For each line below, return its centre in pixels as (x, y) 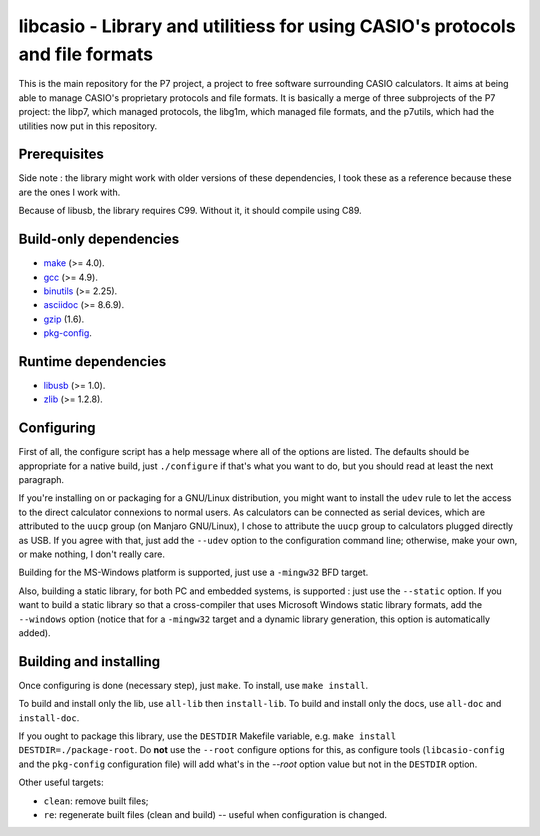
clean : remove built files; (96, 801)
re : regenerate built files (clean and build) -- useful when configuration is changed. (215, 814)
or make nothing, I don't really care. (91, 554)
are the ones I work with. (69, 192)
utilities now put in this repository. (88, 126)
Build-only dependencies (99, 239)
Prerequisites (61, 154)
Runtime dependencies (92, 361)
